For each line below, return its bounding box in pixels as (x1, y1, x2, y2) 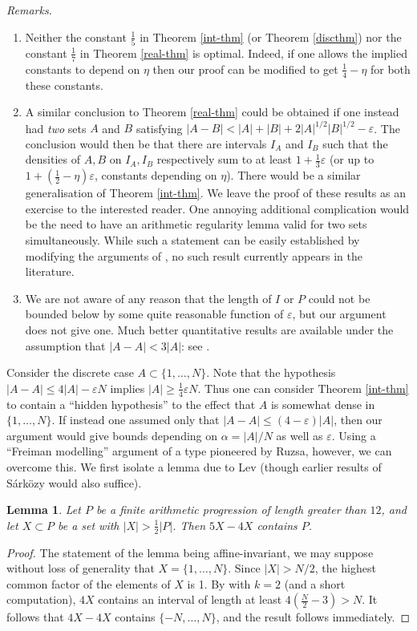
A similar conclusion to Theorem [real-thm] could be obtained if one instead (25, 103, 399, 120)
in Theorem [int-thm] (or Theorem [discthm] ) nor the (140, 28, 402, 45)
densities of (25, 151, 81, 168)
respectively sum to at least (156, 151, 292, 168)
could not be (308, 289, 370, 306)
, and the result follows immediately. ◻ (216, 609, 411, 625)
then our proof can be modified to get (152, 60, 338, 77)
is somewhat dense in (270, 395, 375, 412)
